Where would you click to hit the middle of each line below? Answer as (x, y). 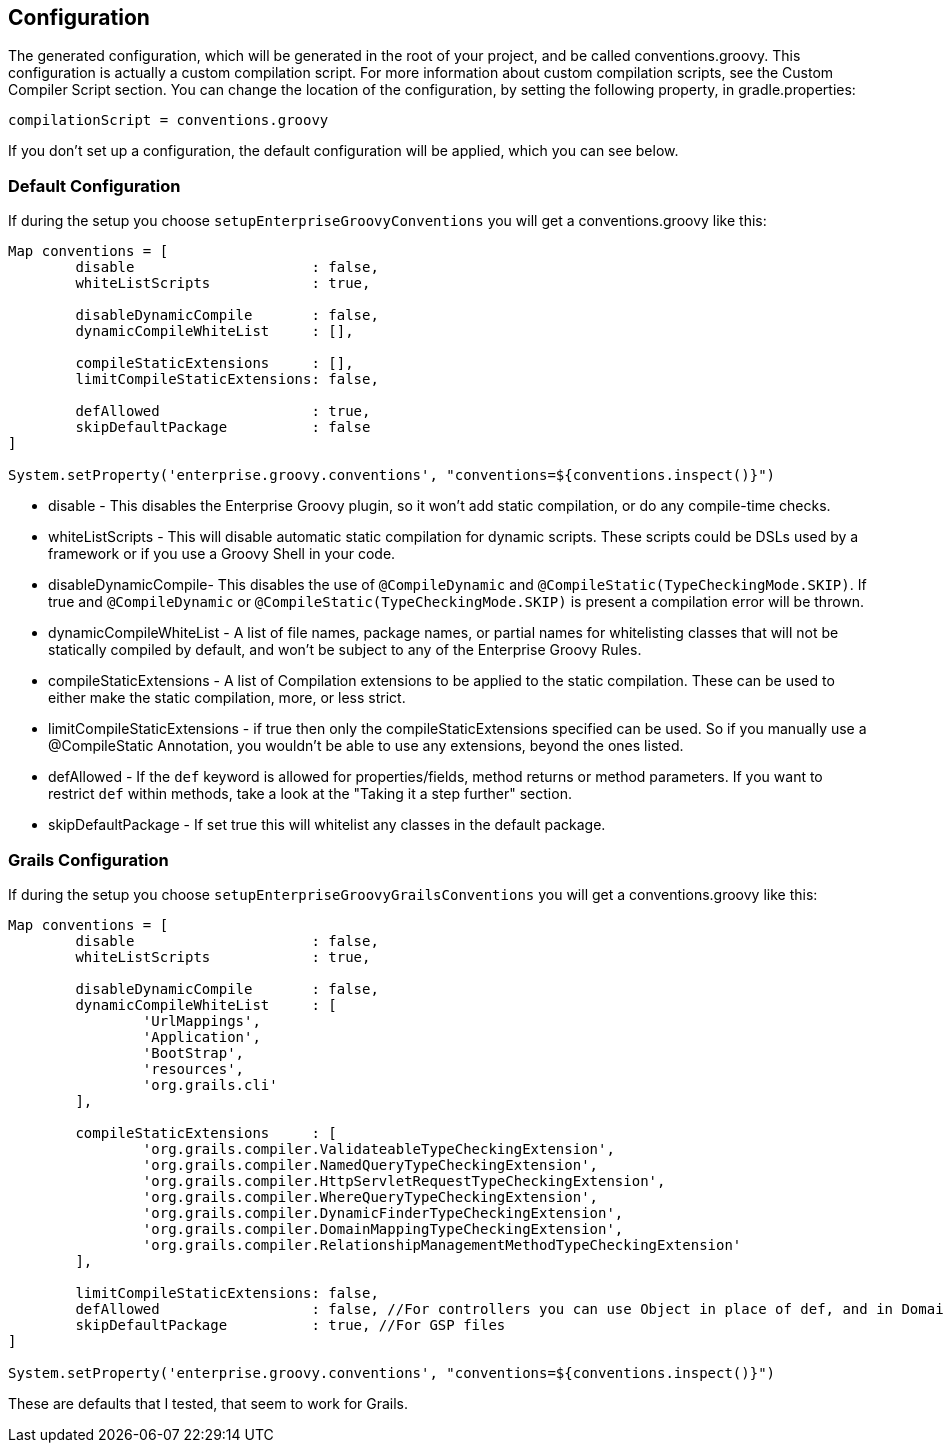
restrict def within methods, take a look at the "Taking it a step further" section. (310, 794)
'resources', (193, 1068)
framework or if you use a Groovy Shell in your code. (222, 554)
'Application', (201, 1036)
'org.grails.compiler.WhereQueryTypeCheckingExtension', (370, 1196)
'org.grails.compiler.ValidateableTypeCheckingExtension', (378, 1148)
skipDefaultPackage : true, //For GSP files (290, 1324)
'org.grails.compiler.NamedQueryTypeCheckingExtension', (370, 1164)
